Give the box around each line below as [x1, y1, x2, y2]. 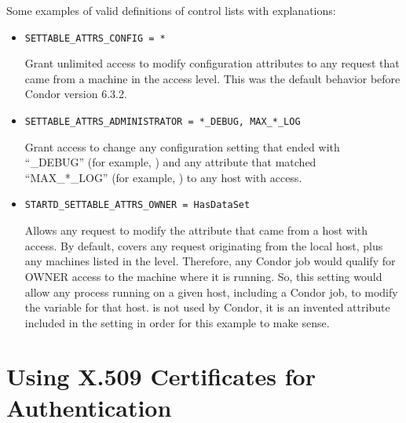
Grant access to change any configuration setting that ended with [24, 138, 340, 155]
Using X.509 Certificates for [6, 360, 316, 392]
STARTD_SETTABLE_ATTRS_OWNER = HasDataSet [24, 199, 251, 211]
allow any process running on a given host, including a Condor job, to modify [24, 283, 398, 300]
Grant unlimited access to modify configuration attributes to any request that [24, 55, 400, 71]
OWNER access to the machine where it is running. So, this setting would [24, 268, 382, 284]
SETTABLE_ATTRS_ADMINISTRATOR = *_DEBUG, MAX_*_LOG [24, 116, 301, 128]
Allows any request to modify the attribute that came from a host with [24, 222, 368, 239]
